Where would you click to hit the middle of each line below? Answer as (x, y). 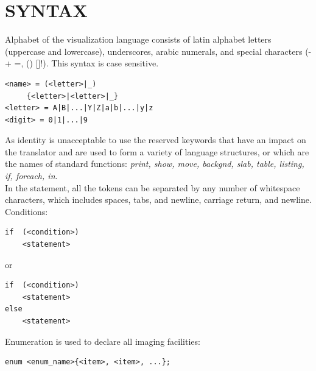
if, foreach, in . (31, 176)
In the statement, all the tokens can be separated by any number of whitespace (153, 187)
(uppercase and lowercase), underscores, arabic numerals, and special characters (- (158, 51)
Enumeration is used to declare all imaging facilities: (103, 341)
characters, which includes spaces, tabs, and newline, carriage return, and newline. (158, 200)
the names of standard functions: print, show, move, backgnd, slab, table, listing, (155, 164)
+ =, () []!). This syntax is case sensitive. (82, 63)
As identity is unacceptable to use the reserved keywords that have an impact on (156, 140)
